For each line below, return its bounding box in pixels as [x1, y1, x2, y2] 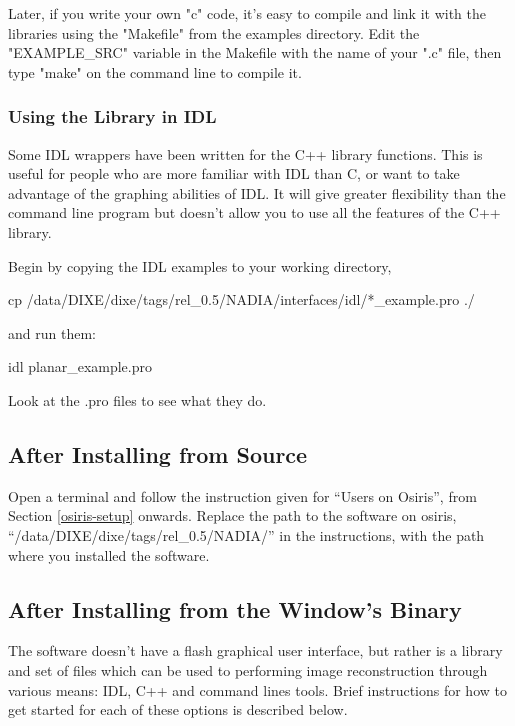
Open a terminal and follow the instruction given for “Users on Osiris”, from [8, 485, 477, 506]
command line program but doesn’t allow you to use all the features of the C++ [8, 202, 501, 223]
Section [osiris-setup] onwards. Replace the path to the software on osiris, [8, 505, 457, 526]
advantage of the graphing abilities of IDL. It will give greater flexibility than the [8, 182, 506, 203]
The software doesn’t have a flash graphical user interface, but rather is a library [8, 640, 503, 661]
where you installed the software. [8, 544, 210, 565]
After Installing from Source [8, 438, 308, 469]
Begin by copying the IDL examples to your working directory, [8, 255, 392, 276]
